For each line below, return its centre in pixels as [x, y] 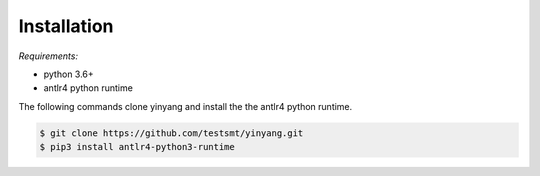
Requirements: [48, 56]
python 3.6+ [68, 74]
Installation [66, 26]
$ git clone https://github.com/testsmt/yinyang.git [171, 133]
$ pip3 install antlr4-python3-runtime [137, 147]
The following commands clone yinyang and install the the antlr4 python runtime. [185, 106]
